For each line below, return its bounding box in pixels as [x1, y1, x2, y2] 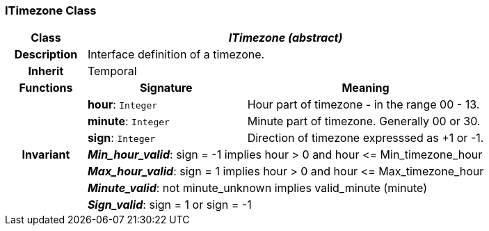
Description [14, 47, 78, 62]
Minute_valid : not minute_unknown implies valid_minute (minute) [87, 181, 428, 196]
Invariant [22, 148, 70, 162]
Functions [19, 81, 73, 95]
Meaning [342, 81, 390, 95]
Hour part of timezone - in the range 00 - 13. [247, 97, 480, 112]
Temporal [87, 64, 137, 79]
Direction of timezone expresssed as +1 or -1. [247, 131, 484, 145]
